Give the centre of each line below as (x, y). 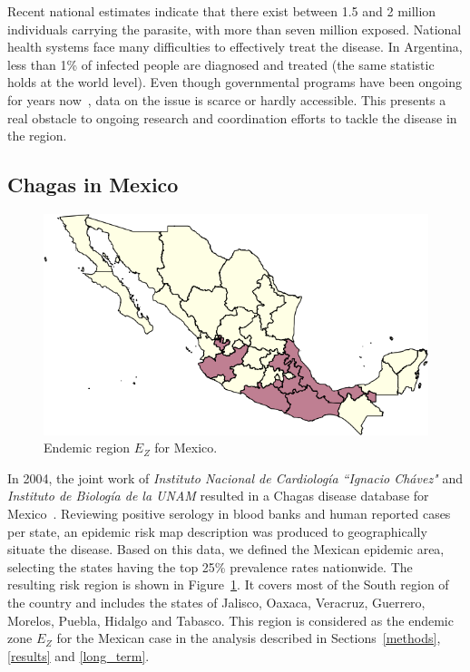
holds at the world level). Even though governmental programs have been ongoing (235, 82)
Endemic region (87, 448)
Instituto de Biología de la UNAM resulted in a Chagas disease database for (218, 496)
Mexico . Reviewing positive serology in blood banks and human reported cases (229, 513)
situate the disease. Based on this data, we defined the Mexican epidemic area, (226, 549)
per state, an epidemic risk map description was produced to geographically (217, 531)
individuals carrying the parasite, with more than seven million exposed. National (235, 29)
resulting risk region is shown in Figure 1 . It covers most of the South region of (228, 584)
